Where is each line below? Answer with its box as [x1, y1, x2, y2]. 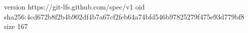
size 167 [4, 21, 28, 31]
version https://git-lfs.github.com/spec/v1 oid [4, 1, 145, 11]
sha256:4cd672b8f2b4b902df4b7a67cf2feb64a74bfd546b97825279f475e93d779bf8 [4, 11, 244, 21]
